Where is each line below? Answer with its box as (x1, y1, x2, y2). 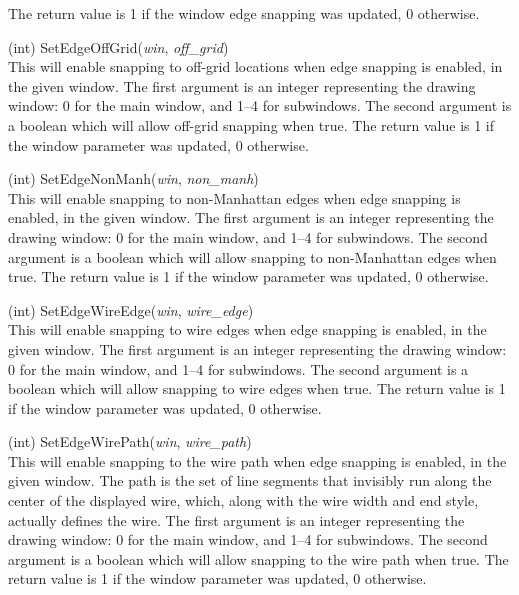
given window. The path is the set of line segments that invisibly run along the (8, 470, 492, 491)
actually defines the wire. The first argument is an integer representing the (8, 509, 465, 530)
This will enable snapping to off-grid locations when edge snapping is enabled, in (8, 56, 503, 77)
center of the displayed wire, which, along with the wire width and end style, (8, 490, 479, 511)
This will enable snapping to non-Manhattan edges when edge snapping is (8, 187, 461, 208)
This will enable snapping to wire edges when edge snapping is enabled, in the (8, 319, 487, 340)
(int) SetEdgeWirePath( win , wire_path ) (8, 431, 252, 452)
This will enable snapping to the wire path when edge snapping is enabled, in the (8, 450, 507, 471)
